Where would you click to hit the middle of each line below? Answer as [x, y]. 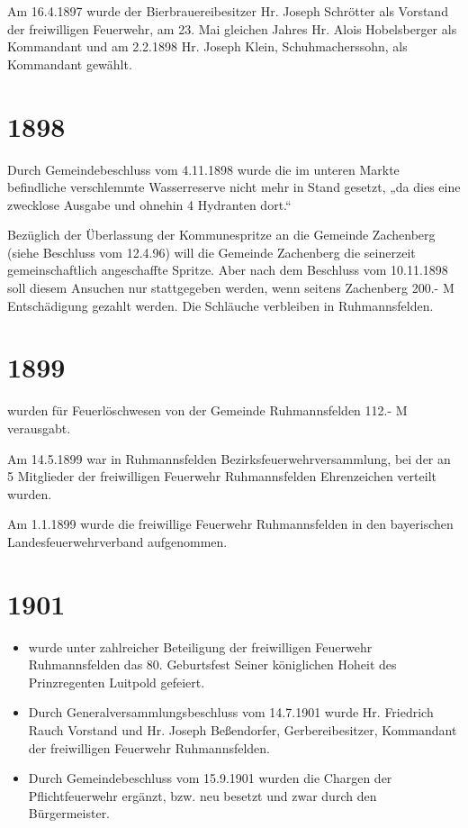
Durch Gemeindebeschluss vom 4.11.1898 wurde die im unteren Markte [203, 169]
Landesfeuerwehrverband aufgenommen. [117, 541]
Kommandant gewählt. [70, 64]
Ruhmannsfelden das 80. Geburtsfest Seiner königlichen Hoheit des [212, 664]
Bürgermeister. [69, 813]
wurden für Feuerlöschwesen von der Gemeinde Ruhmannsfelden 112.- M [207, 410]
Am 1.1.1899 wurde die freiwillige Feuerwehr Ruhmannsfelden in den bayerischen [230, 524]
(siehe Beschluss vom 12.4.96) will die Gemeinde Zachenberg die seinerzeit [211, 252]
